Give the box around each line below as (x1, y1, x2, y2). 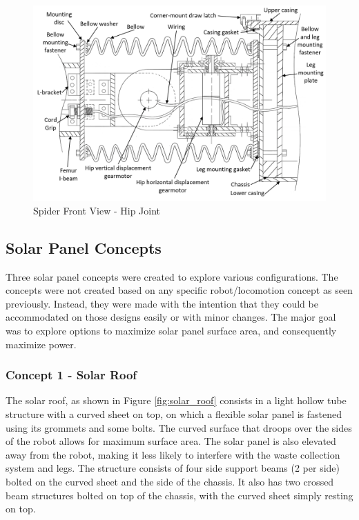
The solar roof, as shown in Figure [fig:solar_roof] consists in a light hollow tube (6, 393, 347, 408)
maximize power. (6, 337, 77, 351)
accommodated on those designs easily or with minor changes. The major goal (6, 310, 336, 324)
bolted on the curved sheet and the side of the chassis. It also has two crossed (6, 474, 334, 488)
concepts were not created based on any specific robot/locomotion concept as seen (6, 283, 353, 297)
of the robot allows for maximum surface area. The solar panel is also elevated (6, 434, 336, 448)
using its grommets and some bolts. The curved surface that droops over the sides (6, 420, 352, 434)
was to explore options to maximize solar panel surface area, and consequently (6, 323, 337, 337)
